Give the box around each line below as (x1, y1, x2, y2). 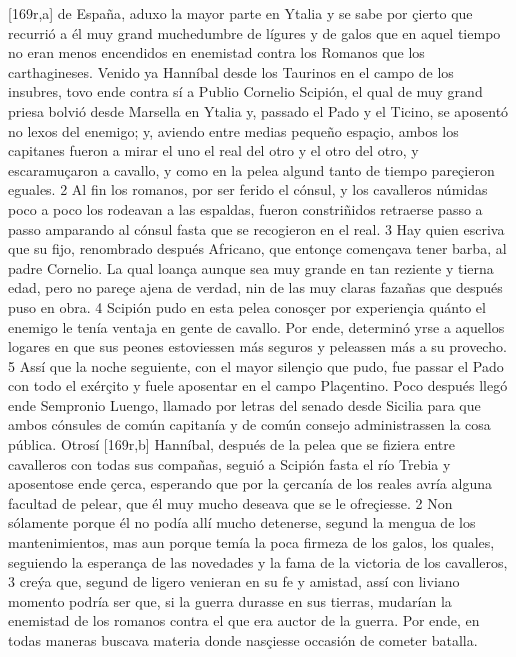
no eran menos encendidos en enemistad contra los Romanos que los (8, 42, 425, 63)
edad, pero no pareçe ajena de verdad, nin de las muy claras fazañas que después (8, 277, 503, 298)
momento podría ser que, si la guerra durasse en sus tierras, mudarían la (8, 590, 452, 611)
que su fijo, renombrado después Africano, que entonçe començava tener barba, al (8, 238, 507, 259)
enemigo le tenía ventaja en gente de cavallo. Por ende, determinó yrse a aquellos (8, 316, 505, 337)
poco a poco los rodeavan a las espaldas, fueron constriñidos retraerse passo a (8, 198, 483, 219)
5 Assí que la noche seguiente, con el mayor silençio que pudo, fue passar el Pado (8, 355, 504, 376)
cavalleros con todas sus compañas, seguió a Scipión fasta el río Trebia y (8, 453, 451, 474)
